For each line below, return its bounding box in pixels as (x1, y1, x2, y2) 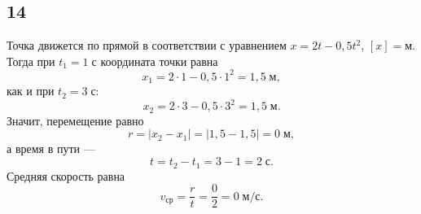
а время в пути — (7, 140, 95, 157)
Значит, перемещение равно (7, 111, 144, 129)
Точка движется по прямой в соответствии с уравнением (7, 37, 287, 54)
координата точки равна (100, 52, 218, 69)
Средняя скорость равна (7, 167, 125, 184)
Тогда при (7, 52, 55, 69)
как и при (7, 82, 55, 99)
